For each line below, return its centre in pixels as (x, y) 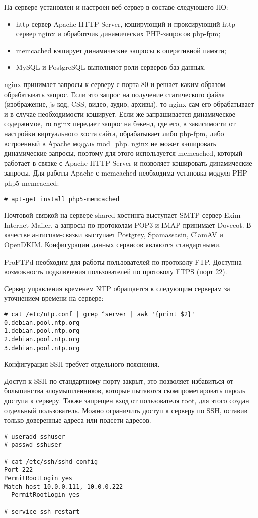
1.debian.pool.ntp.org (42, 331)
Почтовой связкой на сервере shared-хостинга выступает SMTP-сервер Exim (122, 215)
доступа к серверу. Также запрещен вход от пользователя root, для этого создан (127, 400)
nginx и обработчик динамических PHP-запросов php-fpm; (129, 33)
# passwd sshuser (33, 445)
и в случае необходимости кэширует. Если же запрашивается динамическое (120, 113)
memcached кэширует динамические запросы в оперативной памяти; (121, 50)
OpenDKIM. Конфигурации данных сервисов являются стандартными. (113, 244)
